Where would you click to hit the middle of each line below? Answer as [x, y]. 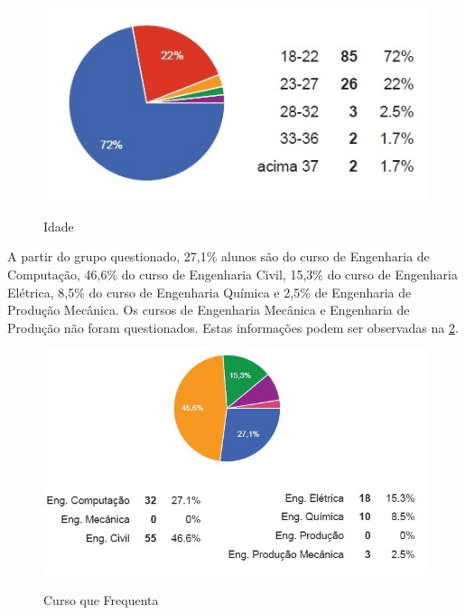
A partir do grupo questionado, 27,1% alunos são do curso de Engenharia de [219, 256]
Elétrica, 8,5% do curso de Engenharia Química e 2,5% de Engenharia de [209, 292]
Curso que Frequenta [101, 599]
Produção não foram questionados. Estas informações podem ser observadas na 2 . [233, 327]
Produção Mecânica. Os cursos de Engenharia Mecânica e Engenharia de [209, 310]
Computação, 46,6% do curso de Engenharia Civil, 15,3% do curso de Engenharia [232, 274]
